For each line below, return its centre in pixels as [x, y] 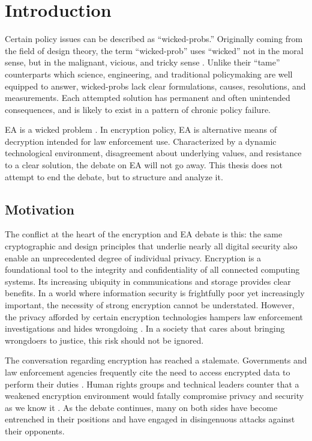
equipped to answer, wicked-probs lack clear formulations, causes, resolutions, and [155, 86]
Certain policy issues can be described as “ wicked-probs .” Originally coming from [154, 39]
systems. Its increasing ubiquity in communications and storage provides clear [148, 281]
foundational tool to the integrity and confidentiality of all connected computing [152, 269]
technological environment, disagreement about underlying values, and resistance [153, 153]
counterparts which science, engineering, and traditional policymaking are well [149, 74]
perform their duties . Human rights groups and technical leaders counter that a [152, 384]
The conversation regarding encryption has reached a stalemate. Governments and [156, 360]
